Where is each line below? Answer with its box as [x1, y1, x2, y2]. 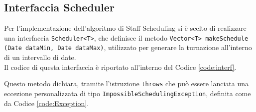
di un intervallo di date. [4, 52, 76, 62]
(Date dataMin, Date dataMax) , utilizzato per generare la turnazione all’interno [4, 42, 252, 53]
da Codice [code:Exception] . [4, 98, 89, 108]
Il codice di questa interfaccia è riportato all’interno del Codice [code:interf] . [4, 61, 237, 72]
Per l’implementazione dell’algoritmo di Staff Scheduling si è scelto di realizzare [4, 23, 247, 33]
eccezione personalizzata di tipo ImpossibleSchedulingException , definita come [4, 88, 251, 98]
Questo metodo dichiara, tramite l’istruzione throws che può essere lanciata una [4, 78, 249, 89]
